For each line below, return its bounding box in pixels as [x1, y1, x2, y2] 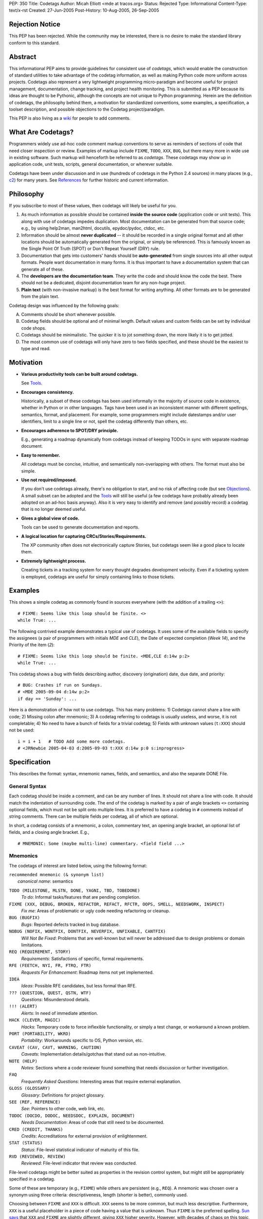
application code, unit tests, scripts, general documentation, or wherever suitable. [9, 161, 173, 167]
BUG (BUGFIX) [9, 915, 40, 921]
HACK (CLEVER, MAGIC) [9, 1017, 61, 1023]
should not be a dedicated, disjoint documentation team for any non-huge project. [21, 280, 186, 286]
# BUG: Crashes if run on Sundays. [18, 683, 103, 688]
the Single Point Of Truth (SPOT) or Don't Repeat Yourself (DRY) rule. [21, 246, 160, 252]
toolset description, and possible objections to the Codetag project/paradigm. [9, 106, 165, 112]
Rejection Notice [9, 20, 61, 29]
